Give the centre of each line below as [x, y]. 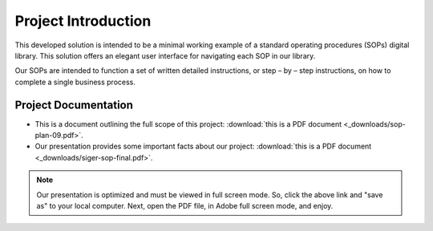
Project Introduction [83, 21]
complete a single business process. [75, 82]
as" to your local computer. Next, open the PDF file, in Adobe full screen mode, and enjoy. [185, 205]
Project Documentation [74, 105]
